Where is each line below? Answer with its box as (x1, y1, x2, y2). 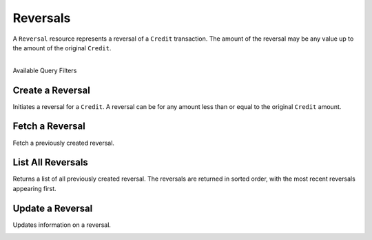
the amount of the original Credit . (12, 43, 112, 52)
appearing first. (12, 184, 56, 192)
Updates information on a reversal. (12, 221, 112, 229)
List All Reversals (12, 157, 89, 168)
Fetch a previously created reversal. (12, 139, 115, 147)
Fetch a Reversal (12, 121, 85, 132)
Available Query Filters (12, 66, 77, 74)
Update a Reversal (12, 202, 93, 214)
